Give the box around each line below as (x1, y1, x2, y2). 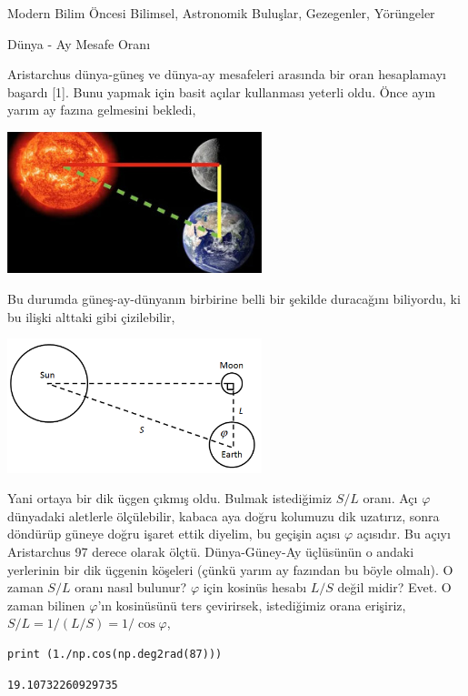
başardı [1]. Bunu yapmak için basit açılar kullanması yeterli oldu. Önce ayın (7, 82, 436, 101)
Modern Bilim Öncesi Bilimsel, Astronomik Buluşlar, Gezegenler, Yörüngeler (7, 4, 435, 22)
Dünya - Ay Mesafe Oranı (7, 34, 151, 53)
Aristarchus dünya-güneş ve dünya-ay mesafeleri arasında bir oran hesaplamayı (7, 65, 446, 84)
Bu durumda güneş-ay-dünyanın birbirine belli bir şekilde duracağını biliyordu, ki (7, 288, 461, 308)
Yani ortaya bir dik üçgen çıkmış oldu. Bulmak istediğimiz (7, 489, 333, 508)
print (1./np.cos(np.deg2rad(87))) (7, 647, 223, 661)
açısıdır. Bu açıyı (356, 524, 451, 543)
